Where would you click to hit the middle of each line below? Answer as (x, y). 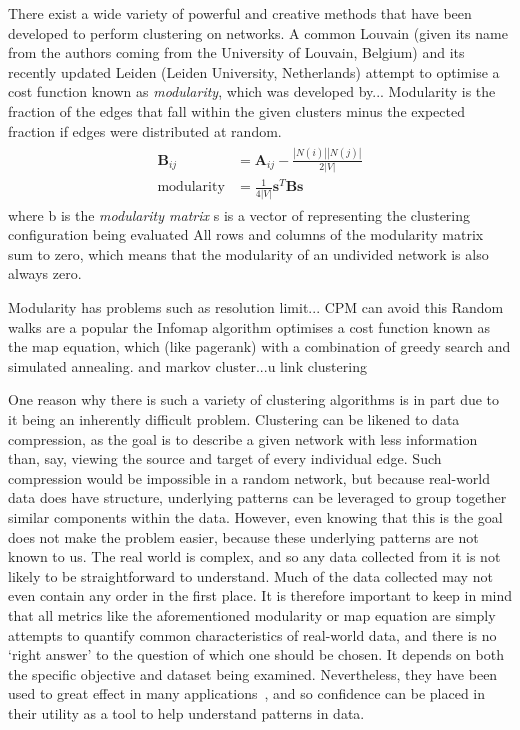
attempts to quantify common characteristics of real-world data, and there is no (252, 634)
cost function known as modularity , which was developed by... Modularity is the (252, 91)
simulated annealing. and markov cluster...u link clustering (187, 365)
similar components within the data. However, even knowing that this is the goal (255, 517)
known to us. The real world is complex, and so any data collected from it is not (254, 556)
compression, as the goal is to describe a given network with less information (243, 438)
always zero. (45, 273)
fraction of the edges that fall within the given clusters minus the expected (236, 110)
